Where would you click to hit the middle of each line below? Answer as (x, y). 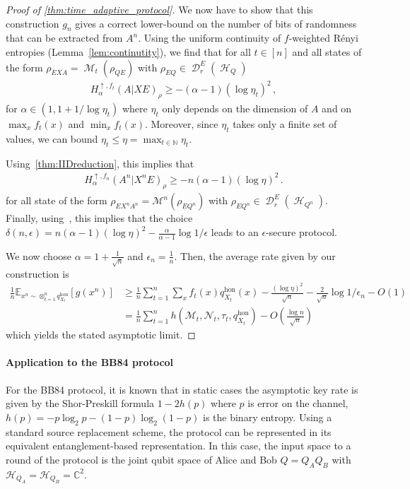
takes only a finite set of (285, 123)
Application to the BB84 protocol (90, 362)
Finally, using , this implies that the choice (99, 218)
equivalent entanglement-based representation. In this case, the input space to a (178, 446)
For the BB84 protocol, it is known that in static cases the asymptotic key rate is (182, 389)
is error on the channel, (298, 403)
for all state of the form (57, 200)
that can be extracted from (64, 38)
